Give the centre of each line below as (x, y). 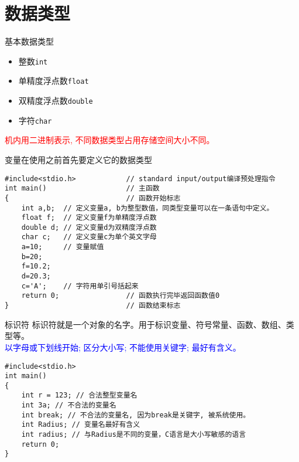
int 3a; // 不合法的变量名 (69, 405)
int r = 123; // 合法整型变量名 (79, 395)
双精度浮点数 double (56, 101)
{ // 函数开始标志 (93, 198)
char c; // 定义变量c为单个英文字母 (89, 237)
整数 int (33, 61)
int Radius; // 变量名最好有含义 (81, 425)
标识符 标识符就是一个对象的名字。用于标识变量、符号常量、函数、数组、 (145, 324)
